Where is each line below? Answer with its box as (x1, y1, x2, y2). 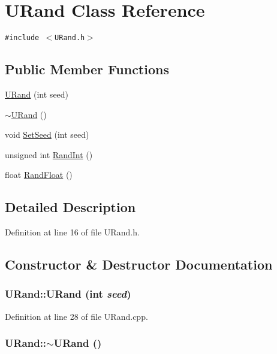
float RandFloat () (5, 168, 73, 181)
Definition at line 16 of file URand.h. (5, 226, 140, 238)
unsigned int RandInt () (5, 148, 93, 161)
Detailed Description (5, 198, 136, 216)
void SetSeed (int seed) (5, 128, 89, 141)
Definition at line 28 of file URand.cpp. (5, 310, 148, 322)
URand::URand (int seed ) (5, 286, 131, 301)
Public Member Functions (5, 60, 169, 78)
